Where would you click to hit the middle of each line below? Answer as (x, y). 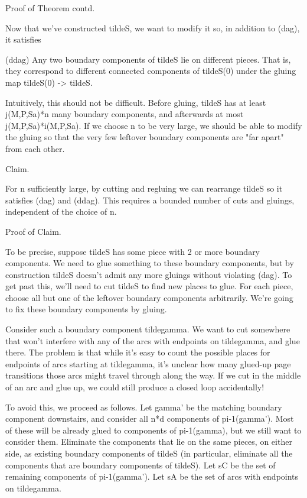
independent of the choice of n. (61, 211)
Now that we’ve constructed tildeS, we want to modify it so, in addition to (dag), (153, 28)
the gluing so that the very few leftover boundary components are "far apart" (145, 137)
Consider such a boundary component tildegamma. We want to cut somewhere (148, 329)
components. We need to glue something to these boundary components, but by (150, 263)
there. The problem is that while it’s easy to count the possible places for (138, 352)
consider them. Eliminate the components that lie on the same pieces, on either (149, 442)
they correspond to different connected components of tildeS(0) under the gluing (151, 71)
